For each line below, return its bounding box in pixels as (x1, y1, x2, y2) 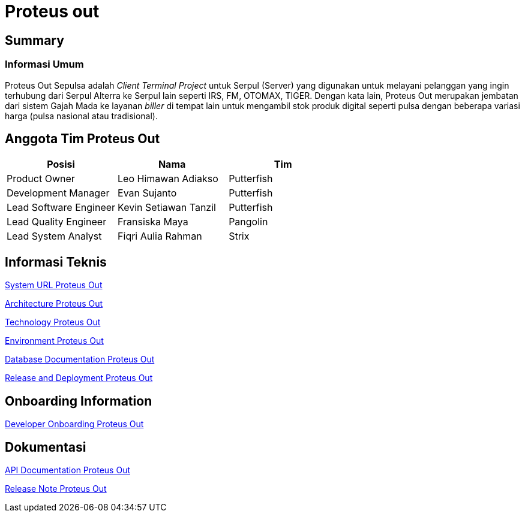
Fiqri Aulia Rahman (118, 230, 202, 243)
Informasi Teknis (5, 254, 107, 270)
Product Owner (7, 173, 75, 185)
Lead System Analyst (7, 230, 102, 243)
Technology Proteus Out (5, 317, 101, 328)
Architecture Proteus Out (5, 298, 103, 309)
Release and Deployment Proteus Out (5, 373, 153, 383)
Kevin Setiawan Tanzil (118, 201, 216, 214)
